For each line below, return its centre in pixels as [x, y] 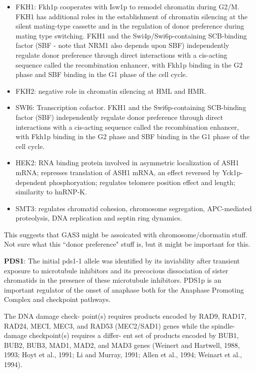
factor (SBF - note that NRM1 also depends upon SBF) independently [122, 45]
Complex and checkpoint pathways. [57, 299]
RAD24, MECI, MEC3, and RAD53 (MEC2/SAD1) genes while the [107, 325]
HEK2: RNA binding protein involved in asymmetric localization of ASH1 [127, 163]
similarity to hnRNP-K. [51, 192]
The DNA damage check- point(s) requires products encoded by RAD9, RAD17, [125, 316]
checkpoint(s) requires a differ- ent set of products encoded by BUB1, [134, 335]
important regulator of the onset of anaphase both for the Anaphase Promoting [124, 289]
